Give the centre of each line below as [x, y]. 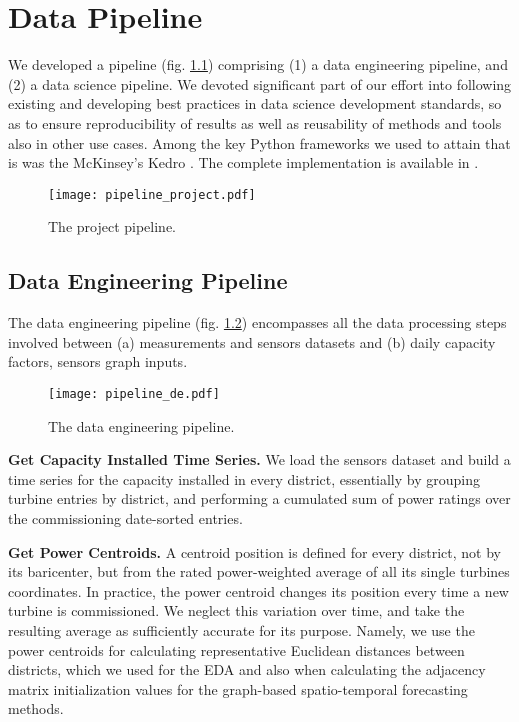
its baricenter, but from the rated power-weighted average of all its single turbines [259, 571]
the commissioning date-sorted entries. [125, 517]
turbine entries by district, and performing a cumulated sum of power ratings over [259, 498]
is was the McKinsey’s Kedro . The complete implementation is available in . [243, 162]
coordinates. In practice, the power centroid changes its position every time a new [258, 590]
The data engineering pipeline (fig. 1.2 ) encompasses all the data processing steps [257, 322]
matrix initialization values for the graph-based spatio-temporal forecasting [238, 688]
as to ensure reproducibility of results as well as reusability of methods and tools [255, 122]
